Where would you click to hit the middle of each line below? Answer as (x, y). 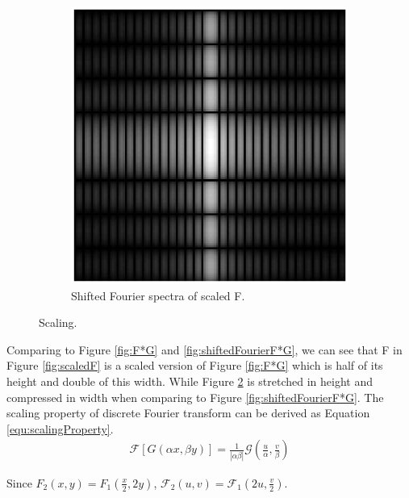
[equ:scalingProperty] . (60, 428)
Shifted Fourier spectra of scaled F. (158, 295)
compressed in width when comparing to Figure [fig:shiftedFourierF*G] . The (195, 397)
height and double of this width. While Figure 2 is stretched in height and (190, 381)
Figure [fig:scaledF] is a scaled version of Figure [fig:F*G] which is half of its (195, 365)
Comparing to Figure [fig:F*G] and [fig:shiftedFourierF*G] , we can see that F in (204, 349)
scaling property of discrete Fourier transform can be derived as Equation (188, 413)
